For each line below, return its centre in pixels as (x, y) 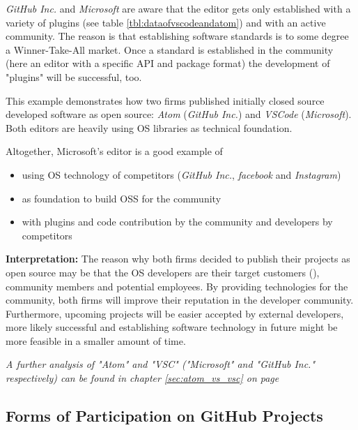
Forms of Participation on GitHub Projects (164, 416)
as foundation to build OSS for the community (122, 198)
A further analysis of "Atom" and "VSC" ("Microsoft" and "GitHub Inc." (161, 364)
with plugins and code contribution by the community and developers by (177, 222)
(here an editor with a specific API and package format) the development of (168, 63)
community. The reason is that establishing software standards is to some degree (177, 36)
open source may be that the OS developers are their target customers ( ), (163, 272)
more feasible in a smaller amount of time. (96, 340)
